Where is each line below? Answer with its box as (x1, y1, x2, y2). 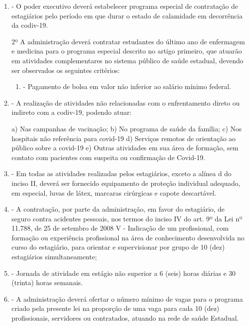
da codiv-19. (11, 20, 48, 30)
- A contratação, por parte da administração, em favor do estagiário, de (11, 204, 225, 214)
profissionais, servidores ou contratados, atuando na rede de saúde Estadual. (11, 313, 239, 323)
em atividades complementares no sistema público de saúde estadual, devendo (11, 55, 244, 65)
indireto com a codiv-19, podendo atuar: (11, 107, 132, 117)
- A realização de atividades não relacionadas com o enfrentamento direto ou (11, 97, 240, 108)
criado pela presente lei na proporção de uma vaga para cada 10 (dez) (11, 303, 220, 313)
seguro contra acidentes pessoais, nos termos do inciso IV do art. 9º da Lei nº (11, 213, 243, 223)
